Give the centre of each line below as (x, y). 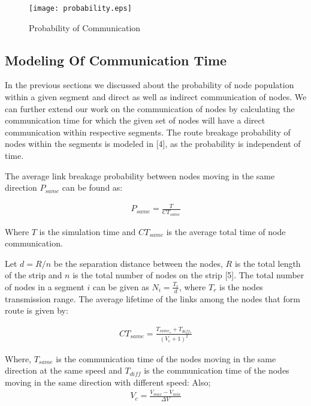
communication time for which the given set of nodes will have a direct (135, 120)
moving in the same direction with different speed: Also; (108, 382)
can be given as (121, 286)
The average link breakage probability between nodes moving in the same (140, 175)
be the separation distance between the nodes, (138, 263)
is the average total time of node (226, 231)
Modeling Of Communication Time (116, 60)
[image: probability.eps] (80, 8)
